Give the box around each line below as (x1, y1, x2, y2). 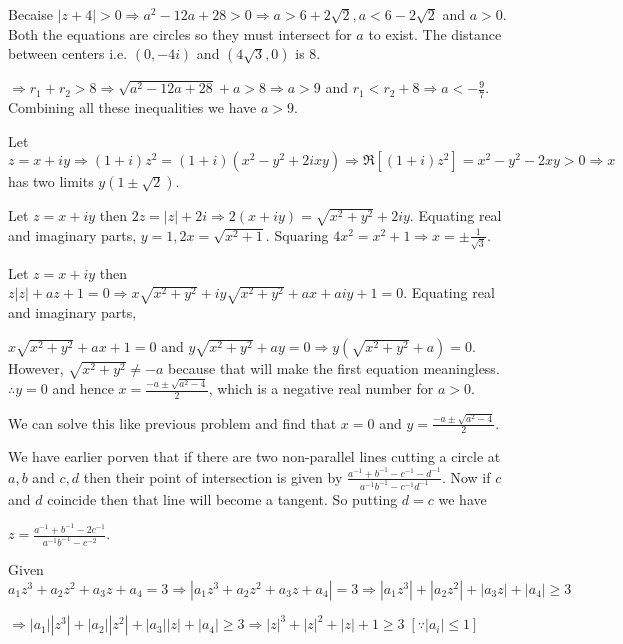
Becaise (8, 4, 53, 24)
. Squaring (265, 224, 329, 245)
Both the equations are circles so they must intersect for (8, 23, 352, 44)
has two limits (8, 171, 94, 192)
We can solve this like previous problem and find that (8, 412, 337, 433)
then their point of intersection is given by (83, 466, 343, 487)
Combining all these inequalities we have (8, 97, 257, 118)
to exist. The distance (368, 23, 502, 44)
